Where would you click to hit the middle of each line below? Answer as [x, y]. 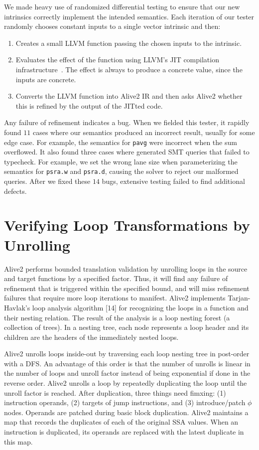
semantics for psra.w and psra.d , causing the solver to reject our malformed [121, 171]
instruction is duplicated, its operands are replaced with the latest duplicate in [124, 432]
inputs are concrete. [46, 79]
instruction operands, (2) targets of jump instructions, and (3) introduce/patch [125, 402]
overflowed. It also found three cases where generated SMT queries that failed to [127, 152]
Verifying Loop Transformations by [127, 225]
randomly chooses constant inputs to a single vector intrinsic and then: [112, 26]
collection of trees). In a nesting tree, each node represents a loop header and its [127, 327]
